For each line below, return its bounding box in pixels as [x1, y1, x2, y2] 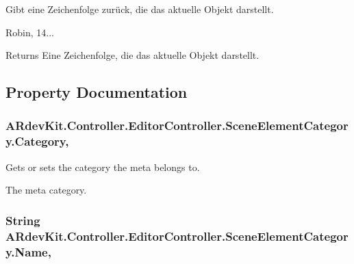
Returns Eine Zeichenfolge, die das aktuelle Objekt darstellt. [5, 48, 260, 62]
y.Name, [5, 243, 51, 260]
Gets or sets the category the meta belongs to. [5, 159, 200, 174]
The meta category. [5, 183, 87, 197]
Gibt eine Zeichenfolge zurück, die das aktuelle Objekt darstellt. [5, 2, 274, 16]
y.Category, [5, 133, 69, 150]
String [5, 211, 40, 228]
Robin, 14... [5, 25, 54, 39]
